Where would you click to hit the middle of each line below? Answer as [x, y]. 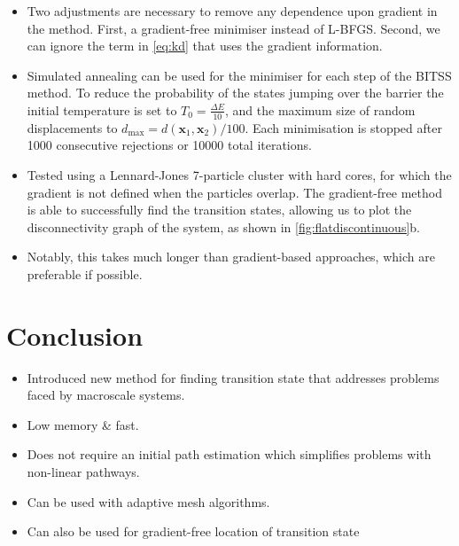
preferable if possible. [85, 273]
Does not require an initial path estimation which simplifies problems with [229, 454]
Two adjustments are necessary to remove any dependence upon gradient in [232, 11]
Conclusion [75, 335]
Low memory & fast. [83, 424]
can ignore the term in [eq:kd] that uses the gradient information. [205, 46]
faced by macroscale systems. [106, 395]
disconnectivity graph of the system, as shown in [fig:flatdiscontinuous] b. [223, 226]
